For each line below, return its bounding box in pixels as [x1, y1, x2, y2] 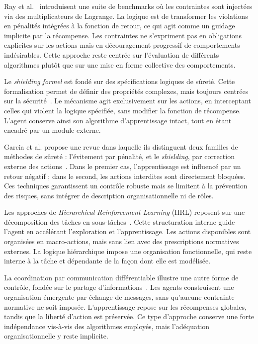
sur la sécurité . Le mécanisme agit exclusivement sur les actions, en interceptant [4, 95, 252, 106]
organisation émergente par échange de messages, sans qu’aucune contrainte [4, 292, 235, 302]
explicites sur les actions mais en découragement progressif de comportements [4, 40, 240, 50]
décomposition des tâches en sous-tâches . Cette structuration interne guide [4, 216, 235, 227]
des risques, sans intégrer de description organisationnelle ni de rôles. [4, 190, 214, 200]
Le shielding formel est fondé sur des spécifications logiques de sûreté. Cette [4, 76, 235, 86]
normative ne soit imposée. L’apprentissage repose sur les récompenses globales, [4, 301, 247, 312]
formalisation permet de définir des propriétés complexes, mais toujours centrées [4, 86, 249, 96]
